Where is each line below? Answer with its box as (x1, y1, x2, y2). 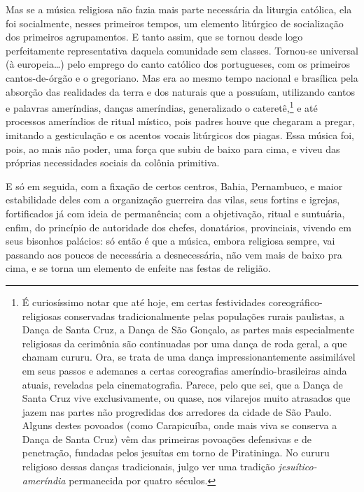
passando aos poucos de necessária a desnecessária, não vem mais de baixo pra (6, 247, 342, 261)
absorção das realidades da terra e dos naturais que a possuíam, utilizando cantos (6, 84, 355, 99)
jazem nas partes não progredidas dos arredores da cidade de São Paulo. (22, 404, 332, 419)
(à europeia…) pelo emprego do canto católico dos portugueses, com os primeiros (6, 57, 351, 71)
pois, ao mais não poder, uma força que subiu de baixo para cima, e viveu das (6, 141, 340, 156)
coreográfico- (268, 294, 323, 309)
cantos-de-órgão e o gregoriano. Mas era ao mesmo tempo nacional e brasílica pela (6, 70, 358, 85)
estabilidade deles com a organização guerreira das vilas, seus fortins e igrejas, (6, 192, 340, 207)
